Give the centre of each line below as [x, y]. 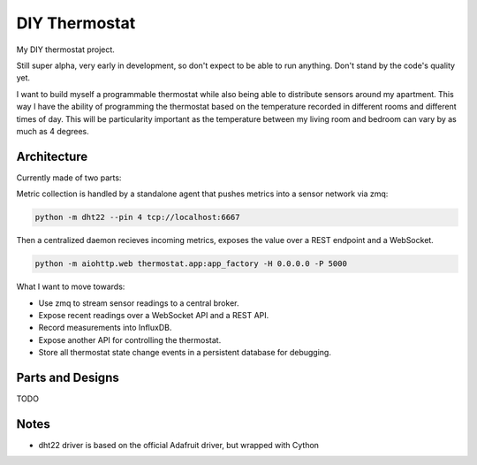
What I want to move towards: [71, 286]
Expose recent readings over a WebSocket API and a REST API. [154, 315]
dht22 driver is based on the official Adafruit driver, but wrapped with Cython [179, 445]
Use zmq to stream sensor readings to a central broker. [139, 303]
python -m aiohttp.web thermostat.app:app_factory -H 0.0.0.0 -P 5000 [191, 264]
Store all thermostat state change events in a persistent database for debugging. [185, 353]
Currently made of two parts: [69, 178]
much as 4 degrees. [53, 131]
